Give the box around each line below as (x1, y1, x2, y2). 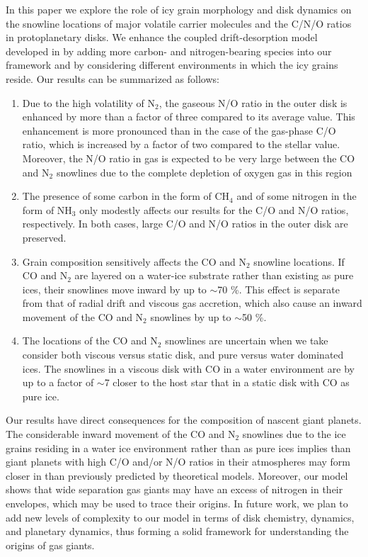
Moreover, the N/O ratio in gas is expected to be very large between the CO (22, 150, 355, 165)
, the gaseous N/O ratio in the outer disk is (159, 95, 347, 110)
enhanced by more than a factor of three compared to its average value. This (22, 109, 355, 124)
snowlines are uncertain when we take (165, 333, 328, 348)
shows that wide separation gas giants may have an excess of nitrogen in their (6, 482, 343, 497)
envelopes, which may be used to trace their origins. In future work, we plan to (6, 496, 348, 510)
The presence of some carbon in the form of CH (22, 189, 230, 203)
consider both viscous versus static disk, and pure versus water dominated (22, 347, 344, 362)
